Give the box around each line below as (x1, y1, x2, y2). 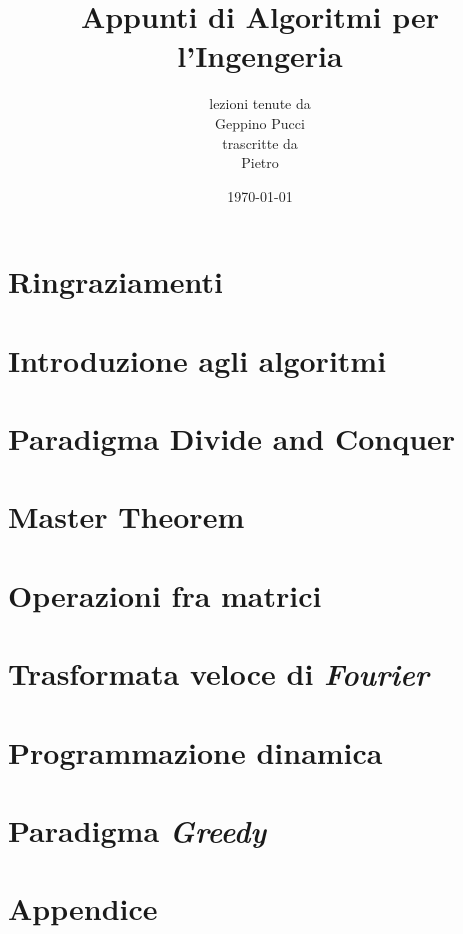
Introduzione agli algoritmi (8, 339, 387, 380)
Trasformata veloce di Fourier (8, 653, 429, 695)
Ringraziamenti (8, 261, 223, 302)
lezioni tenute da (209, 93, 311, 114)
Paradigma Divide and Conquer (8, 418, 456, 459)
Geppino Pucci (215, 112, 305, 133)
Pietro (241, 152, 279, 173)
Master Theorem (8, 496, 245, 537)
